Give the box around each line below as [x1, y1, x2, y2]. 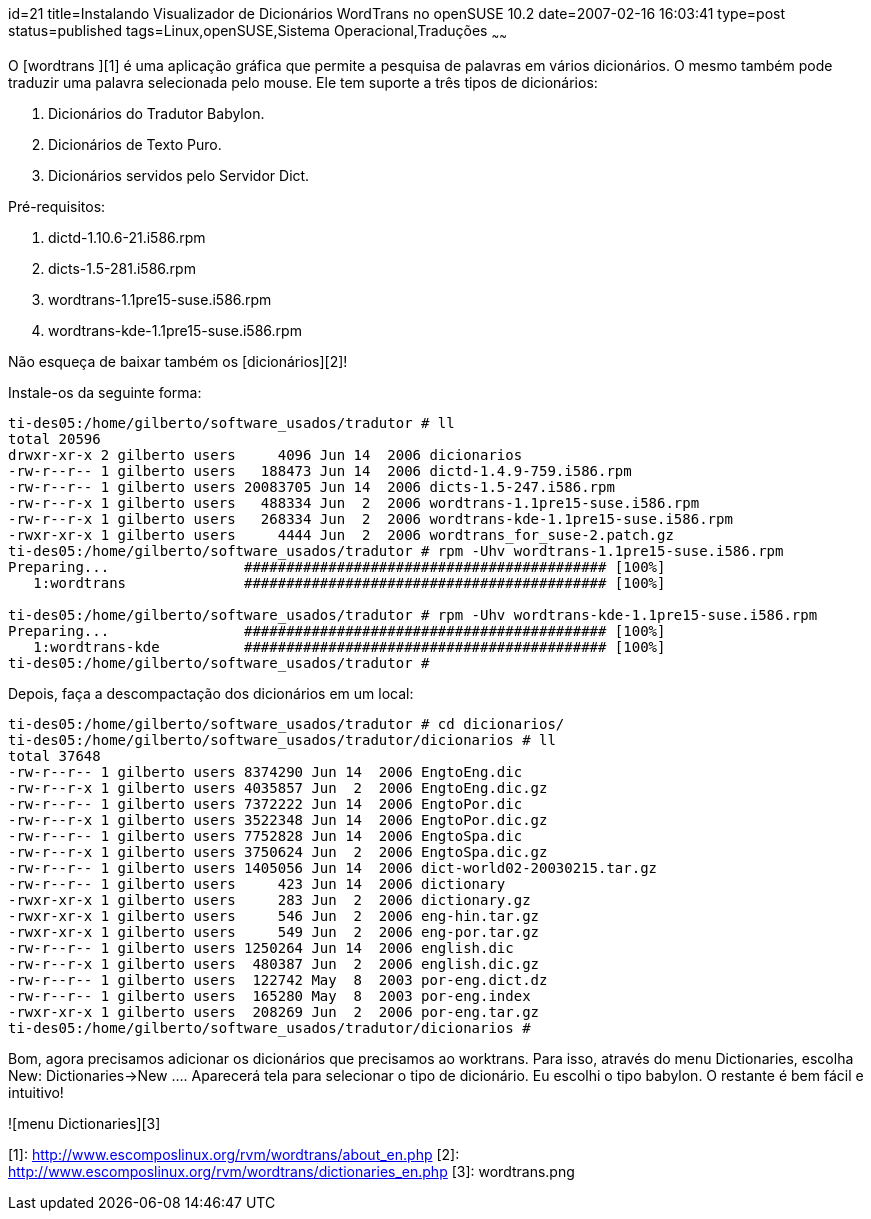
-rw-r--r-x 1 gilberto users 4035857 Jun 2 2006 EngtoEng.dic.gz [8, 779, 548, 796]
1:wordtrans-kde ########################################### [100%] [33, 638, 666, 655]
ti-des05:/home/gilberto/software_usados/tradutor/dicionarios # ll [8, 731, 556, 748]
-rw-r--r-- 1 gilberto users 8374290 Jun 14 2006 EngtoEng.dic [8, 763, 523, 780]
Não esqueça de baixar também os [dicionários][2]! [8, 352, 348, 370]
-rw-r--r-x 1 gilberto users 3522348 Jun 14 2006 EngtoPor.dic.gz [8, 811, 548, 828]
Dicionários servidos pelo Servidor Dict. [48, 166, 310, 184]
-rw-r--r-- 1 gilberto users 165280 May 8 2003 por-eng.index [8, 987, 531, 1004]
